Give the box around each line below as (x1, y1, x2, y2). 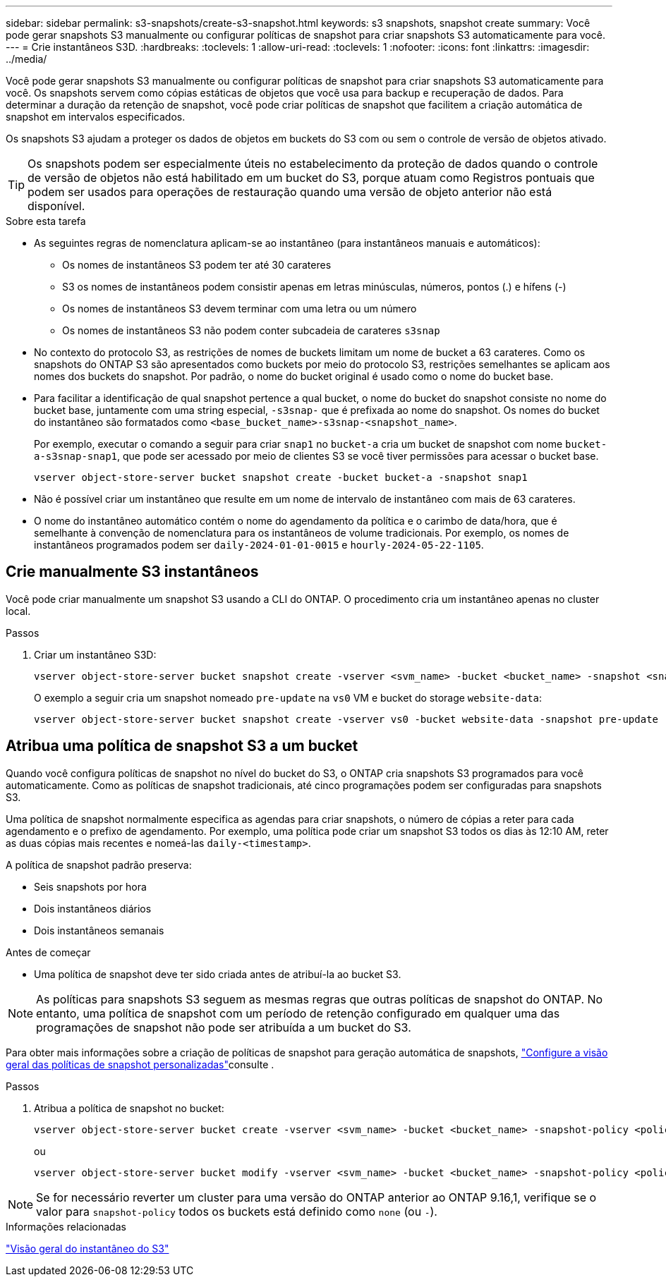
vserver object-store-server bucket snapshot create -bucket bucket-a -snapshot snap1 (34, 472, 528, 483)
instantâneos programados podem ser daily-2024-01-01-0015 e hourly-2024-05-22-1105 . (34, 539, 484, 551)
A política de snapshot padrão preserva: (6, 858, 192, 871)
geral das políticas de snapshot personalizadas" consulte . (6, 1058, 274, 1070)
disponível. (28, 199, 85, 213)
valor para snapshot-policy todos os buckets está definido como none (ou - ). (36, 1204, 437, 1219)
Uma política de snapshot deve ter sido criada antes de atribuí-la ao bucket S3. (34, 967, 401, 980)
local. (6, 604, 31, 617)
